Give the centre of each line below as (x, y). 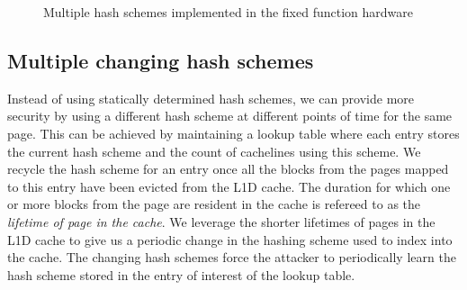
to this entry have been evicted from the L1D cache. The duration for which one (229, 186)
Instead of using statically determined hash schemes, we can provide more (211, 98)
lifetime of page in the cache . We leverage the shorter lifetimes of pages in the (221, 221)
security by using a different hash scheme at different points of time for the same (230, 116)
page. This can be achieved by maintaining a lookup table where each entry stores (233, 133)
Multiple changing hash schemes (161, 60)
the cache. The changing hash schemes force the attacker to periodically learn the (232, 257)
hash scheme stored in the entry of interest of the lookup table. (181, 274)
